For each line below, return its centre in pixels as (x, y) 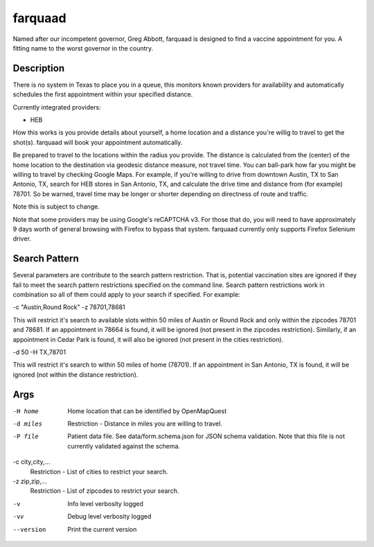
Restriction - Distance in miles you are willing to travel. (145, 424)
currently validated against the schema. (124, 446)
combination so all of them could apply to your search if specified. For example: (126, 294)
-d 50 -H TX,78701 (39, 352)
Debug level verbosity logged (109, 516)
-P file (26, 436)
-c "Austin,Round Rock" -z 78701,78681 (69, 307)
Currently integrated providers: (57, 107)
